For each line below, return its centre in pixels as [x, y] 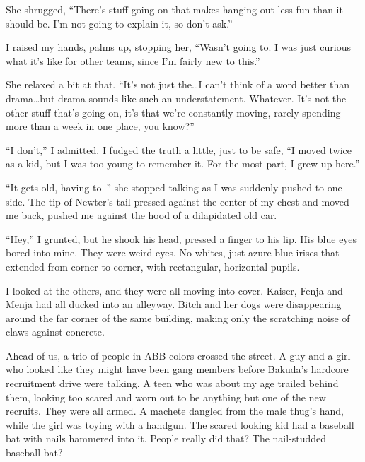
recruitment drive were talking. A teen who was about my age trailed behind [172, 383]
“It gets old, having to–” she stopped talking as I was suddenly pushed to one [174, 187]
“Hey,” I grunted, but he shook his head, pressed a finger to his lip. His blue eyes [181, 238]
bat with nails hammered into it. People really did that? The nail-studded [166, 438]
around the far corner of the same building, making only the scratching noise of [178, 318]
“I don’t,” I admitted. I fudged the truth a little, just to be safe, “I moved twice [179, 149]
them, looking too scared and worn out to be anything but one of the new [166, 397]
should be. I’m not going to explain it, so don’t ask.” [119, 23]
